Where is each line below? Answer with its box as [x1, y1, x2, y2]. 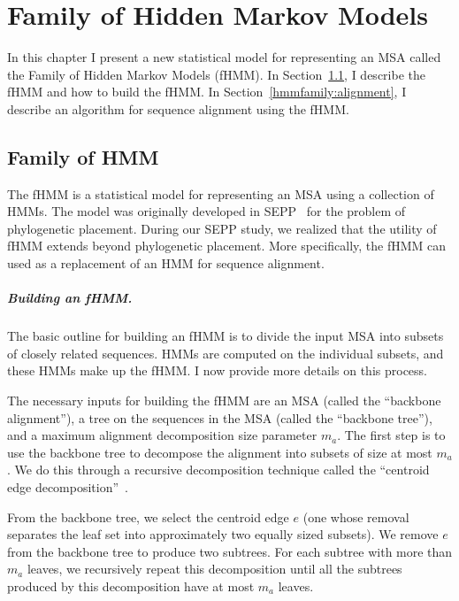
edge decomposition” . [7, 477, 128, 496]
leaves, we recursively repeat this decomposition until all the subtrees [27, 559, 402, 578]
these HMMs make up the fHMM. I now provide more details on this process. [7, 361, 427, 380]
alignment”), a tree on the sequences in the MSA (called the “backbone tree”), [7, 408, 432, 427]
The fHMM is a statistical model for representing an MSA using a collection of [7, 184, 434, 203]
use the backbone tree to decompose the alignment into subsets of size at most [7, 443, 432, 461]
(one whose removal [302, 507, 409, 526]
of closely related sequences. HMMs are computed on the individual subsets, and [7, 343, 444, 362]
